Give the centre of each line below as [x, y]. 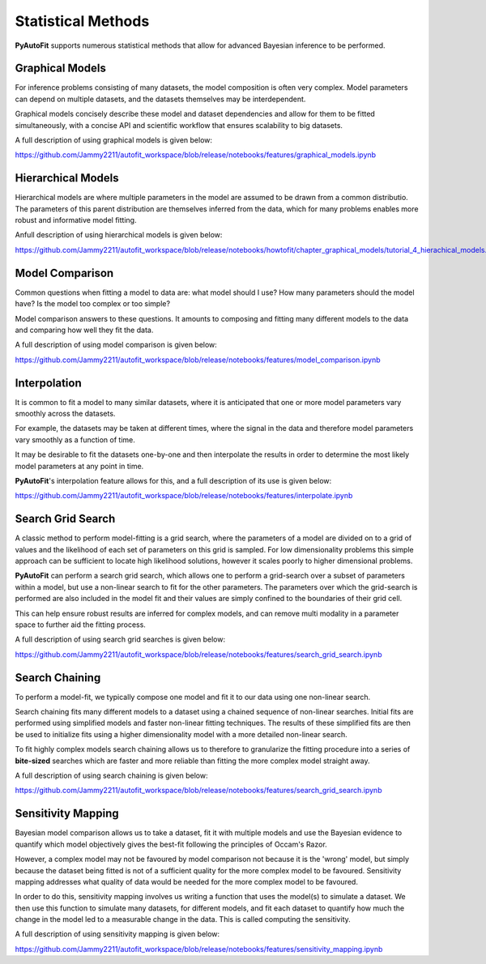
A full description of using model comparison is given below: [116, 345]
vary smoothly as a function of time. [75, 439]
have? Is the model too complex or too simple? [92, 304]
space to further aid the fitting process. [80, 625]
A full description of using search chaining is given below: [111, 776]
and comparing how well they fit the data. [84, 330]
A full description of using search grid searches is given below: [120, 639]
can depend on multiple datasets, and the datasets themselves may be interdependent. [160, 99]
